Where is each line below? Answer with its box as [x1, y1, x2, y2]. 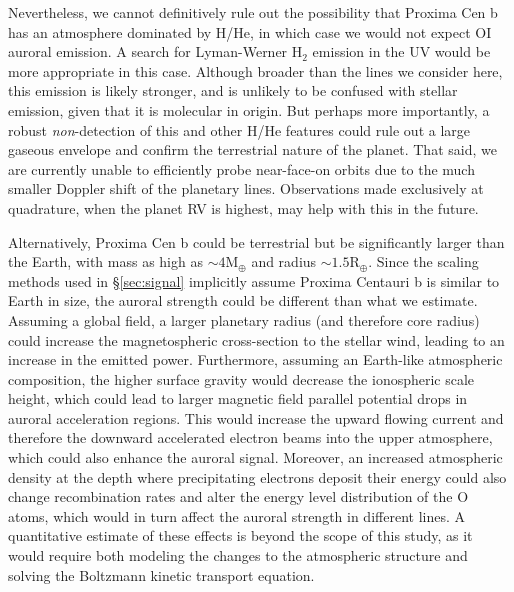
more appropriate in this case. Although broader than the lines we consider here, [8, 60, 503, 81]
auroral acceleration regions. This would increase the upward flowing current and [8, 407, 504, 428]
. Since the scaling [368, 251, 479, 272]
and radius [251, 251, 317, 272]
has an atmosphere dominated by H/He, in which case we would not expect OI [8, 21, 492, 42]
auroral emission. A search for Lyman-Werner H [8, 41, 303, 62]
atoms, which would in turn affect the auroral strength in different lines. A [8, 505, 465, 526]
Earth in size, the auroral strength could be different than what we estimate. [8, 290, 478, 311]
